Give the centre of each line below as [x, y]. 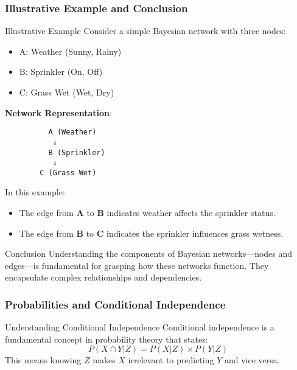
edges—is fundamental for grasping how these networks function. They [137, 265]
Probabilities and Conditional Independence [115, 304]
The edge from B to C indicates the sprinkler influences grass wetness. [151, 233]
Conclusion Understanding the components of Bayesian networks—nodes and [149, 253]
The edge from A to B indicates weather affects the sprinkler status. [147, 213]
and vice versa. [252, 360]
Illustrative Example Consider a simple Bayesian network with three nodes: [145, 31]
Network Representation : [58, 112]
